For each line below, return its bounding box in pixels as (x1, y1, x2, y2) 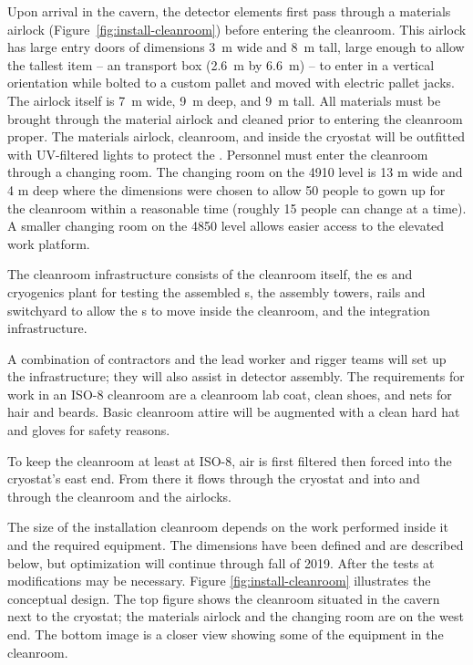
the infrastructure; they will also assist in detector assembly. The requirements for (7, 367, 465, 386)
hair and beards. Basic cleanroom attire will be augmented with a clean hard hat (7, 402, 460, 421)
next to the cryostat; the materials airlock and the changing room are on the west (7, 607, 464, 626)
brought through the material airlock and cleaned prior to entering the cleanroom (7, 109, 463, 128)
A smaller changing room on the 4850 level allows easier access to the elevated (7, 216, 445, 235)
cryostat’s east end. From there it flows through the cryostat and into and (7, 469, 420, 488)
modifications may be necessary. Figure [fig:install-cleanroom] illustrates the (7, 571, 431, 590)
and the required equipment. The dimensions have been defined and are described (7, 535, 464, 555)
